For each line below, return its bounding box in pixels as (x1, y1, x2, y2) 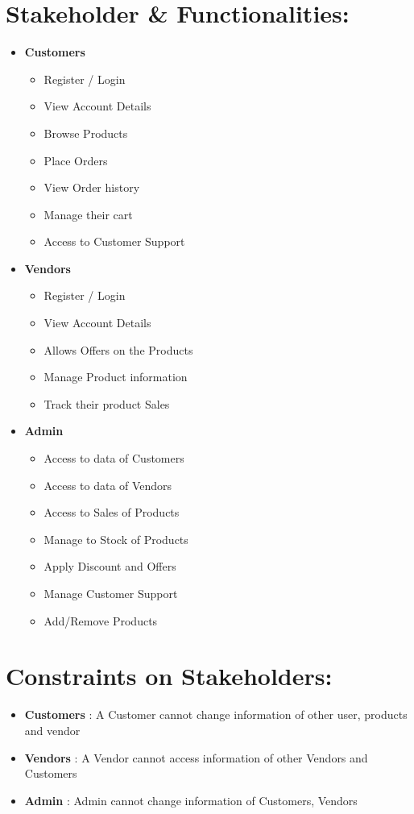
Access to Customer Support (43, 233, 185, 250)
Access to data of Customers (43, 450, 184, 467)
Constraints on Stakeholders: (6, 659, 333, 692)
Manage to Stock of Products (43, 530, 188, 547)
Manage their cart (43, 206, 133, 222)
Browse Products (43, 124, 128, 141)
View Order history (43, 179, 140, 196)
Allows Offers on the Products (43, 341, 193, 358)
